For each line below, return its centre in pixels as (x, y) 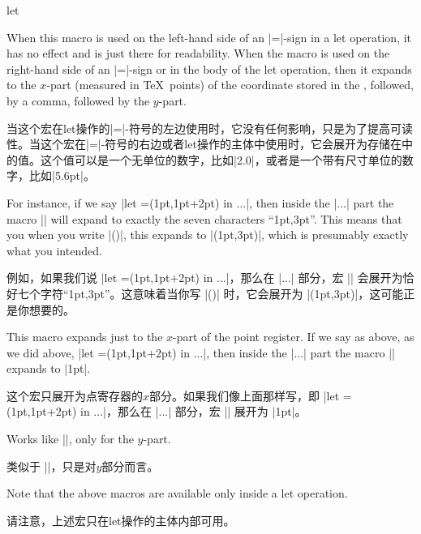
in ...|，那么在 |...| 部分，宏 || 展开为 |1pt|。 (193, 411)
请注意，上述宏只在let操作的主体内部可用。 (121, 520)
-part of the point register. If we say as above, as (294, 337)
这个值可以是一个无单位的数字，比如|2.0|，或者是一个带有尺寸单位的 (221, 159)
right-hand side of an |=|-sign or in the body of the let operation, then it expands (209, 68)
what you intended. (54, 250)
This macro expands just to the (85, 337)
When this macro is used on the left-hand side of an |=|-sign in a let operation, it (209, 37)
